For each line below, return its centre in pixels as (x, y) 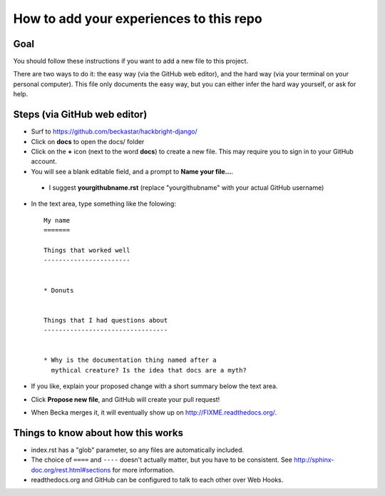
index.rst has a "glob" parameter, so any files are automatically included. (138, 450)
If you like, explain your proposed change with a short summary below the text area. (154, 386)
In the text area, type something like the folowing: (103, 204)
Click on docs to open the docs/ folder (88, 141)
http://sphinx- (314, 460)
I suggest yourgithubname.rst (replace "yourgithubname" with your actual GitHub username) (186, 188)
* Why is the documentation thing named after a (130, 360)
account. (44, 161)
